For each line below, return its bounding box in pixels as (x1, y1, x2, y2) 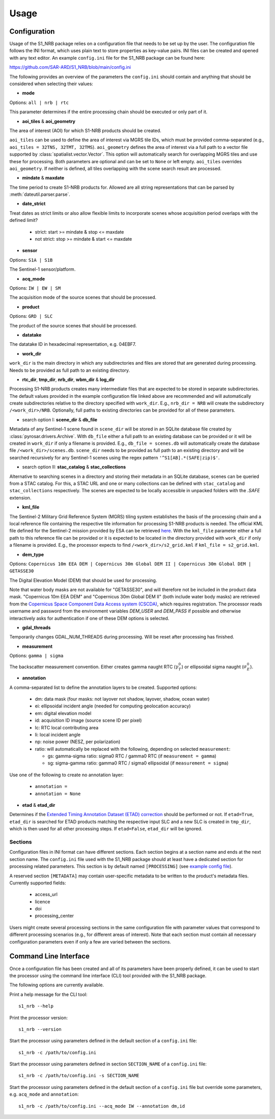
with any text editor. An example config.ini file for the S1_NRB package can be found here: (9, 55, 206, 61)
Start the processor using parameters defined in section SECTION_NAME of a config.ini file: (9, 1061, 207, 1067)
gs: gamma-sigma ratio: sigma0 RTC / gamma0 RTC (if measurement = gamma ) (47, 753, 216, 759)
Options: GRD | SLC (9, 313, 53, 319)
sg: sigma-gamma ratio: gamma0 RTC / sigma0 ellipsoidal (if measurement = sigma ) (47, 760, 229, 766)
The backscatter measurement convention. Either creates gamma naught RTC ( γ (9, 664, 179, 670)
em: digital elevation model (35, 710, 92, 716)
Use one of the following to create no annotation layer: (9, 772, 124, 778)
